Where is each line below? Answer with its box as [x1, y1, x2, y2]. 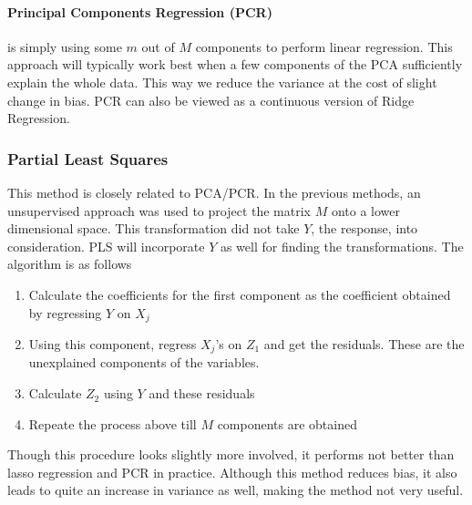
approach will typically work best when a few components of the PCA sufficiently [7, 55, 463, 74]
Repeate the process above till [28, 414, 197, 433]
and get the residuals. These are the [263, 335, 465, 353]
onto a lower [331, 201, 400, 220]
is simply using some [7, 36, 122, 56]
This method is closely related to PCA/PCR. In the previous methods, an [7, 182, 421, 201]
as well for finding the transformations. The [220, 236, 464, 255]
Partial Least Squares [7, 147, 169, 170]
